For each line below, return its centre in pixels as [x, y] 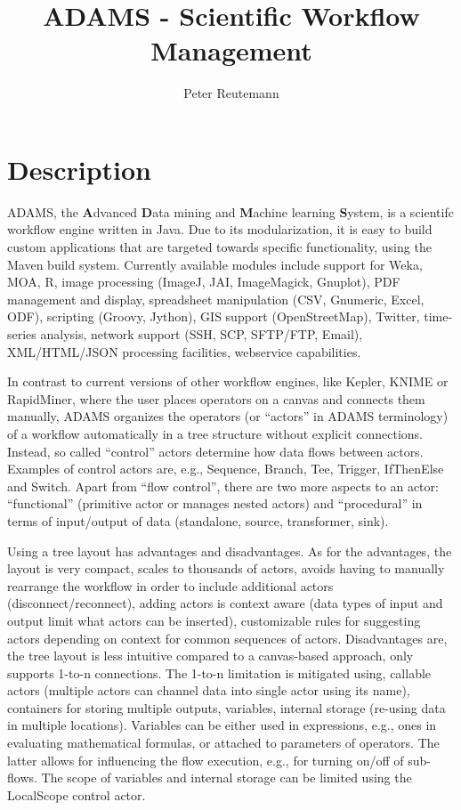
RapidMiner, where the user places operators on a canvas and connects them [216, 398]
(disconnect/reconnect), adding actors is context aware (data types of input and [225, 603]
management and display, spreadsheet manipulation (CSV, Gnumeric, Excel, [216, 299]
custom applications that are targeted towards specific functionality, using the [219, 247]
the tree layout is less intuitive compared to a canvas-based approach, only [210, 656]
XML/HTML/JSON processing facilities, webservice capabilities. [184, 351]
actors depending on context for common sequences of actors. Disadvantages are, [227, 638]
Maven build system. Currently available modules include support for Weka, [215, 264]
